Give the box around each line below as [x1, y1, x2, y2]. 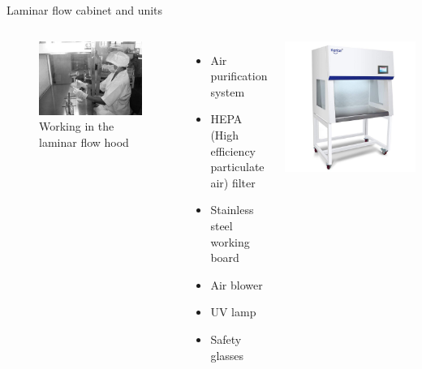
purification [210, 67, 268, 84]
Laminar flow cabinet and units [6, 2, 163, 18]
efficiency [210, 142, 256, 159]
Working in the [39, 118, 114, 135]
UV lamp [210, 303, 256, 320]
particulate [210, 158, 265, 175]
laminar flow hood [39, 134, 129, 151]
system [210, 83, 245, 100]
